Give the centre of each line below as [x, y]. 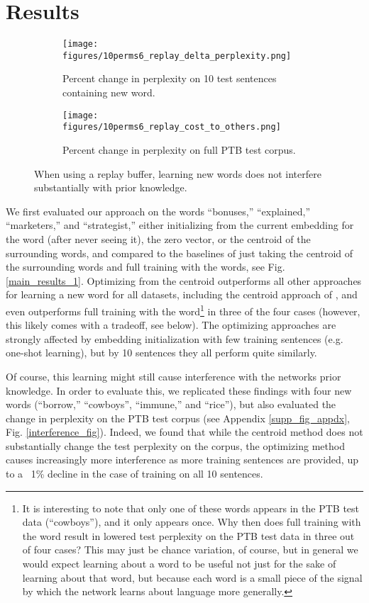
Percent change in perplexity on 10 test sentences [170, 78]
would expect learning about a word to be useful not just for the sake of [179, 564]
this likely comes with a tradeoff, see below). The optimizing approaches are [171, 325]
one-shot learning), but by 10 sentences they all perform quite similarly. [161, 353]
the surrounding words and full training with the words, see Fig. [145, 267]
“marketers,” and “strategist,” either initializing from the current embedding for [180, 225]
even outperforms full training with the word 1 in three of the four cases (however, [183, 310]
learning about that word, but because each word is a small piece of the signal [192, 577]
